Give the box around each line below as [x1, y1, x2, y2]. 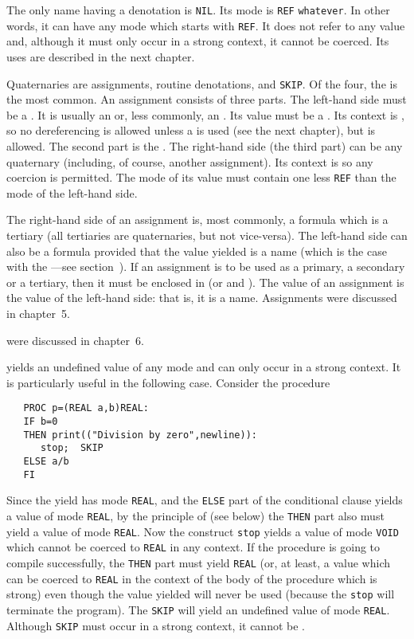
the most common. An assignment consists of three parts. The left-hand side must [6, 91, 407, 108]
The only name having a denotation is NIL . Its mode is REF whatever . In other [6, 2, 390, 18]
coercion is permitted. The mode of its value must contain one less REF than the [6, 169, 396, 186]
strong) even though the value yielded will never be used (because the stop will [6, 586, 395, 602]
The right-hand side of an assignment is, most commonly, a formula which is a [6, 211, 389, 228]
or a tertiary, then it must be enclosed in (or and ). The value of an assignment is [6, 273, 404, 290]
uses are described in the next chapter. [6, 48, 195, 65]
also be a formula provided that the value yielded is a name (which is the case [6, 242, 387, 259]
